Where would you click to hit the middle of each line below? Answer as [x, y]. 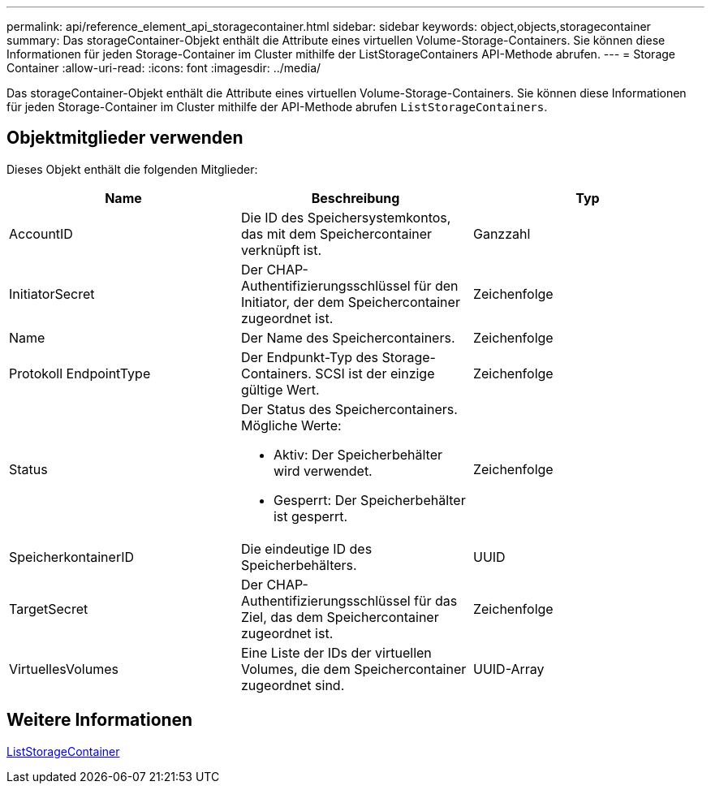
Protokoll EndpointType [80, 373]
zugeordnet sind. [293, 685]
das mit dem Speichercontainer [336, 233]
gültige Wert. [280, 389]
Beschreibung [355, 198]
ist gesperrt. [310, 516]
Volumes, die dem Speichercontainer [353, 669]
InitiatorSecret [52, 294]
